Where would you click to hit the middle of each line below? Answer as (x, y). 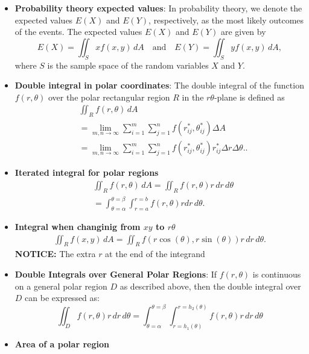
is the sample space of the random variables (128, 65)
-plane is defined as (249, 97)
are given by (243, 32)
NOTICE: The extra (55, 254)
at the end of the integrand (155, 254)
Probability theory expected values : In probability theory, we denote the (158, 8)
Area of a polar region (62, 344)
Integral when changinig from (78, 226)
